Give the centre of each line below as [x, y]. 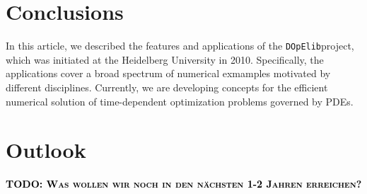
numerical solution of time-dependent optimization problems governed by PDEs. [180, 101]
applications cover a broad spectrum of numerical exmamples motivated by [168, 73]
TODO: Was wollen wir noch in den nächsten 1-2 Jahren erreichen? [184, 184]
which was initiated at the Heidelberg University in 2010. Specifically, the [165, 59]
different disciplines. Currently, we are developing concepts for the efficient [167, 87]
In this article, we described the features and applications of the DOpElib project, [180, 46]
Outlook [46, 150]
